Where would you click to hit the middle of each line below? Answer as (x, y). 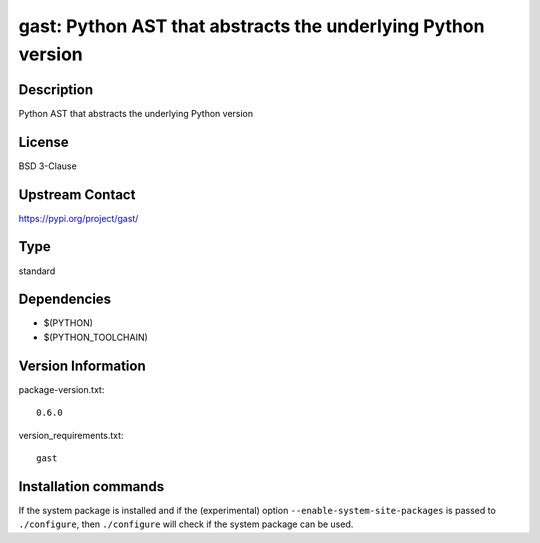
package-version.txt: (61, 389)
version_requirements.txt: (71, 435)
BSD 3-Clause (47, 166)
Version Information (82, 365)
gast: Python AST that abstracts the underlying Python (251, 26)
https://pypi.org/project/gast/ (78, 218)
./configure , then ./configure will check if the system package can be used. (186, 524)
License (43, 141)
